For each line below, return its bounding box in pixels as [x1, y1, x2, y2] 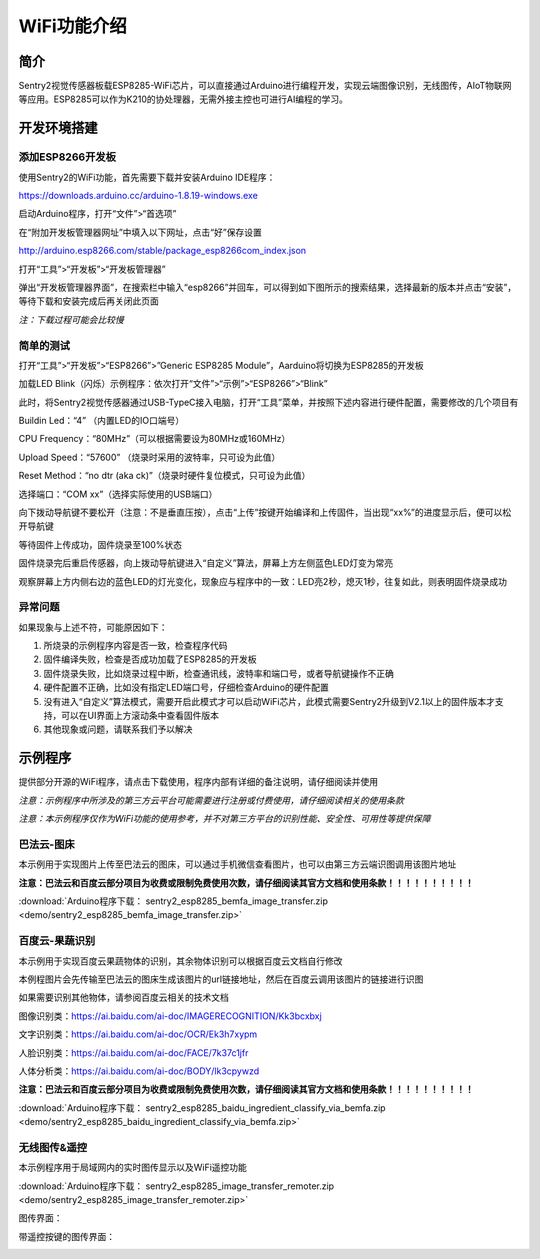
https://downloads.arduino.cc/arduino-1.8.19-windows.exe [18, 190, 259, 201]
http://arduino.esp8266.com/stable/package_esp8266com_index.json [18, 245, 307, 257]
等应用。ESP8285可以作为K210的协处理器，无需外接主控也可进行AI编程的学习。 [18, 93, 349, 105]
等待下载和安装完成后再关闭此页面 [18, 295, 159, 307]
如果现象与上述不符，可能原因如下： [18, 621, 168, 633]
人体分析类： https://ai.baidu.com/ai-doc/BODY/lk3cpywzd [18, 1065, 260, 1077]
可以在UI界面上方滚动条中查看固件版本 [60, 710, 220, 722]
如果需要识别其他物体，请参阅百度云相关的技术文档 [18, 991, 229, 1004]
